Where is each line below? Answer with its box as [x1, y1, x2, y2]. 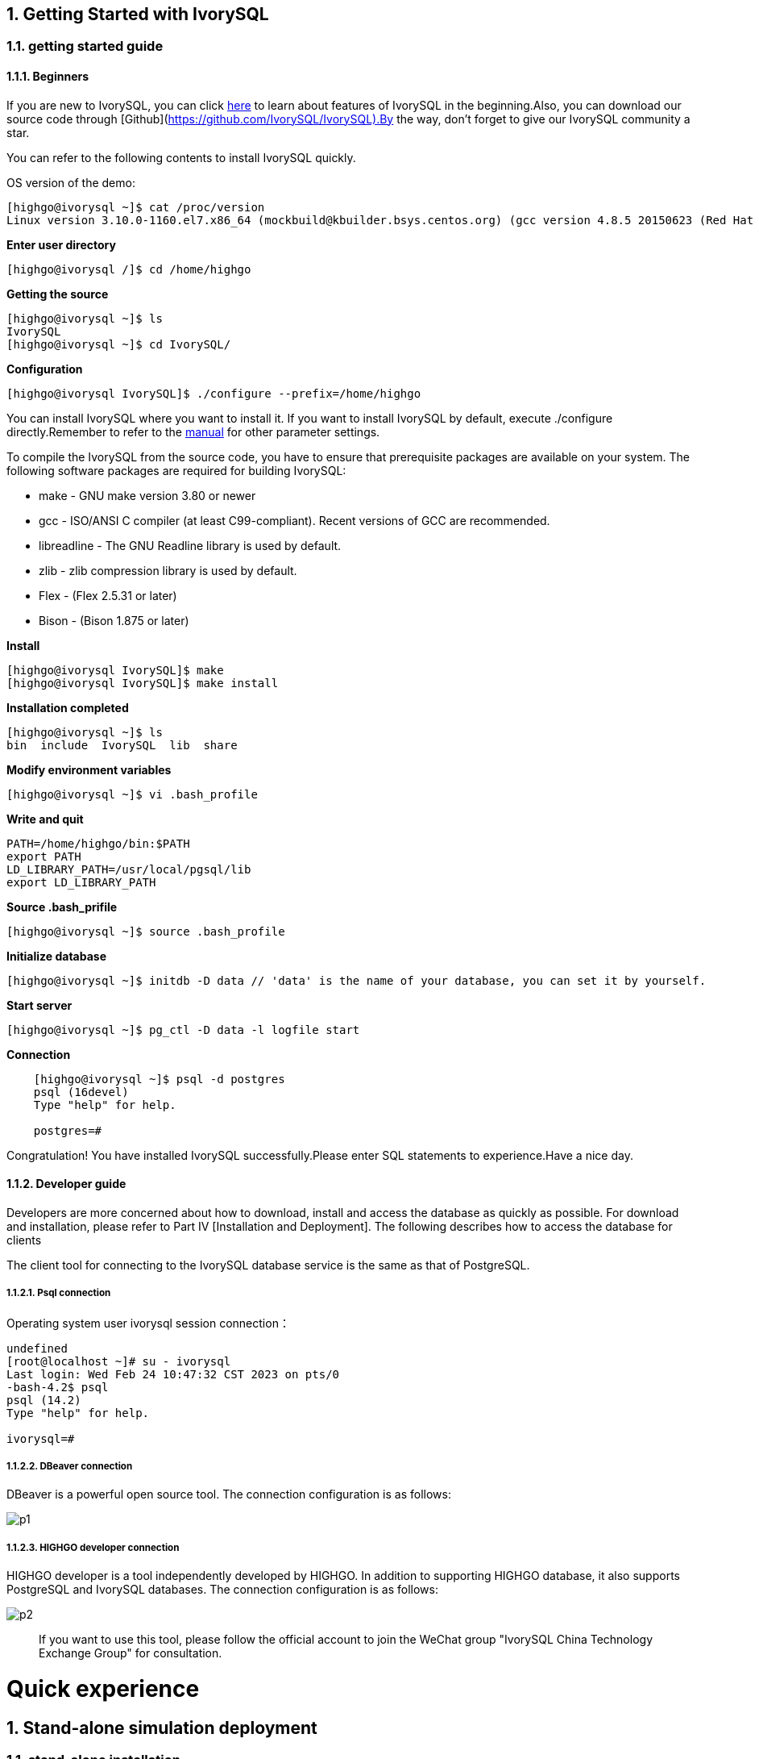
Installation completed [6, 700, 129, 715]
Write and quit [6, 811, 84, 826]
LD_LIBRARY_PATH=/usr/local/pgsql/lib [6, 862, 251, 876]
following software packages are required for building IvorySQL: [6, 463, 346, 477]
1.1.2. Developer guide [6, 1177, 126, 1191]
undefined [6, 1341, 68, 1355]
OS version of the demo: [6, 175, 135, 190]
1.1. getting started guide [6, 38, 164, 55]
